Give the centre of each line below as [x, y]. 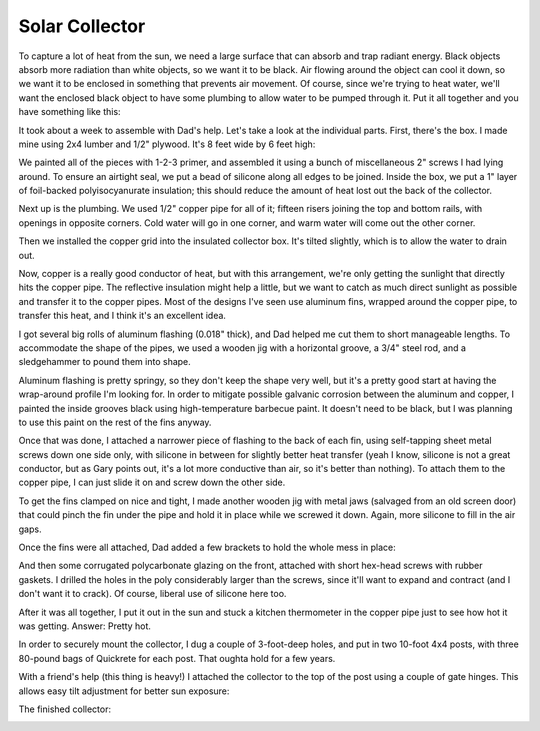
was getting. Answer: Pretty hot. [85, 626]
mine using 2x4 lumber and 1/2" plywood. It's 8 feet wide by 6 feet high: [167, 144]
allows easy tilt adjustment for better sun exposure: [124, 691]
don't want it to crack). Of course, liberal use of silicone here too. [152, 594]
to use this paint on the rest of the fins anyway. [115, 422]
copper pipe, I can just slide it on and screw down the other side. [152, 482]
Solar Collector [82, 26]
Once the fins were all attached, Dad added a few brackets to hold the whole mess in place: [207, 547]
